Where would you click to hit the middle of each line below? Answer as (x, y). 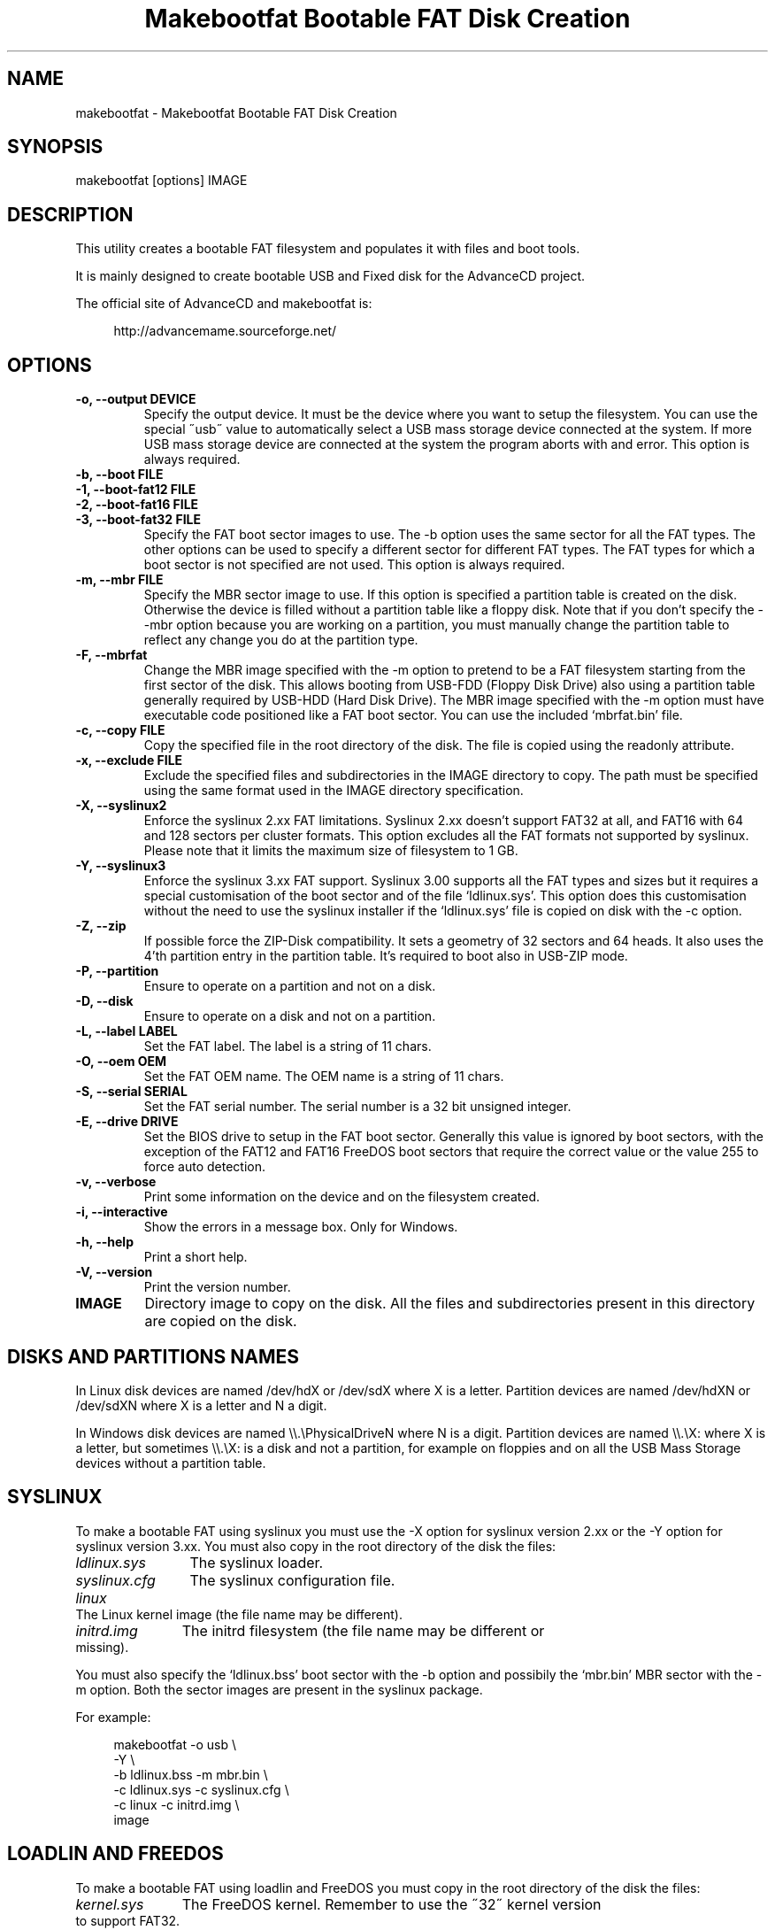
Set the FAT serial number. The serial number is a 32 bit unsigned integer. (357, 1107)
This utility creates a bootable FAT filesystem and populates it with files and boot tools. (328, 249)
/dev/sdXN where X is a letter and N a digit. (201, 1405)
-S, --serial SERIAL (131, 1092)
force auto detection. (205, 1167)
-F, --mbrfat (111, 655)
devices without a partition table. (171, 1463)
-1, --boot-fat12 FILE (136, 490)
